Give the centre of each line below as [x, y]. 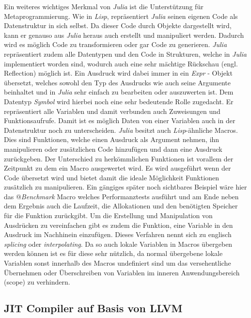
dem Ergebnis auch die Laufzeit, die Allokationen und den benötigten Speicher [121, 206]
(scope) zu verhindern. [37, 282]
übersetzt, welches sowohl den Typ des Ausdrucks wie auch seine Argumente [118, 82]
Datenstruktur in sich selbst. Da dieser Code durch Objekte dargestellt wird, [118, 25]
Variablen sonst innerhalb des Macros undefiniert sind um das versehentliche [118, 263]
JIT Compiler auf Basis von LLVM [93, 308]
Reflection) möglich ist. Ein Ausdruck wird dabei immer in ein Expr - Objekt [118, 73]
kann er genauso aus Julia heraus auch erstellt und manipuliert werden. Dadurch [124, 35]
